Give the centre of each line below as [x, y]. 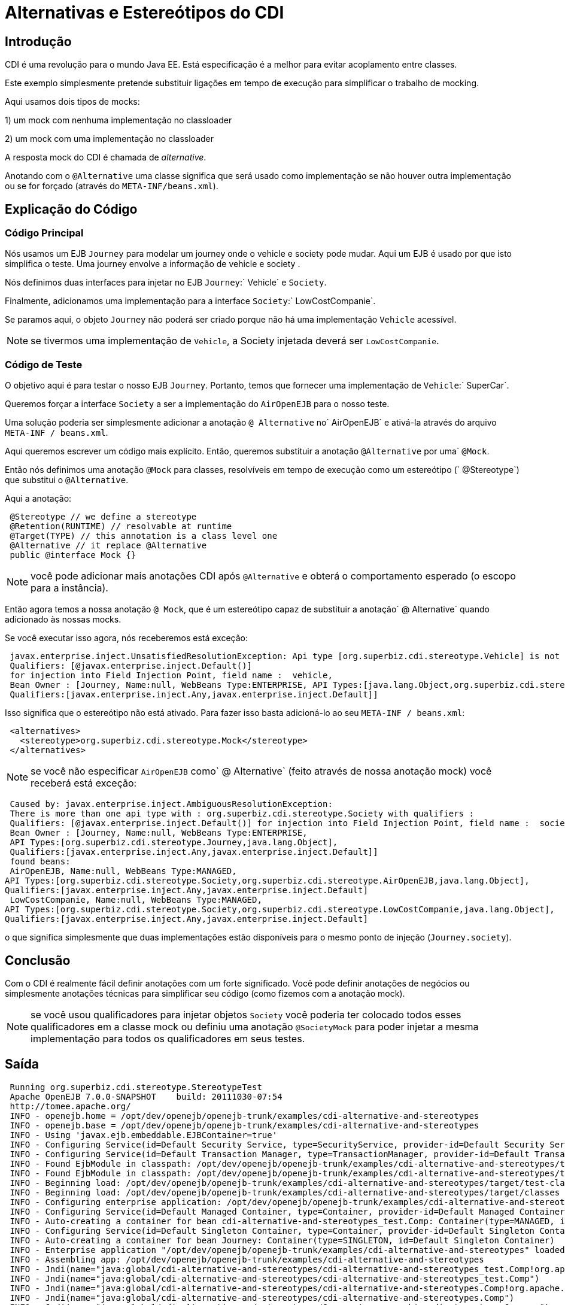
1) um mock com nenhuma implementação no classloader [119, 120]
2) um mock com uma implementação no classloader [110, 139]
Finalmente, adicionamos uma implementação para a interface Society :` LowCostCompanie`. [190, 301]
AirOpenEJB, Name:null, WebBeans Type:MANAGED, [123, 871]
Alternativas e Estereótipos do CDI [145, 13]
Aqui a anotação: [38, 499]
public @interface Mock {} [73, 555]
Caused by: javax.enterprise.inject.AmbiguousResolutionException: [171, 804]
